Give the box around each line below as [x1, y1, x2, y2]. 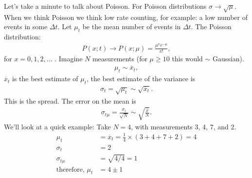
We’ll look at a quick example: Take [4, 121, 111, 131]
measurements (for [92, 53, 147, 64]
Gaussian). [213, 53, 244, 64]
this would [172, 53, 203, 64]
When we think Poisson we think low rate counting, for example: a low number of [4, 12, 248, 22]
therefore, [56, 166, 85, 173]
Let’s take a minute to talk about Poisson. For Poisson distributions [4, 1, 207, 11]
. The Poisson [191, 21, 232, 32]
